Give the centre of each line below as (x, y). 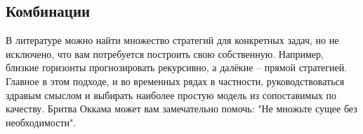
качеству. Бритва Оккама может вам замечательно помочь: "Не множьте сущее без (181, 109)
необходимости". (41, 122)
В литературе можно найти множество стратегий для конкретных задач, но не (172, 40)
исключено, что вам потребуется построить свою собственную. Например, (165, 53)
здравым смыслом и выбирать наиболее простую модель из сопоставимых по (171, 95)
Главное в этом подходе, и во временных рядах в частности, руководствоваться (175, 81)
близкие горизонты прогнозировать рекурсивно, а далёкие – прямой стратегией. (177, 67)
